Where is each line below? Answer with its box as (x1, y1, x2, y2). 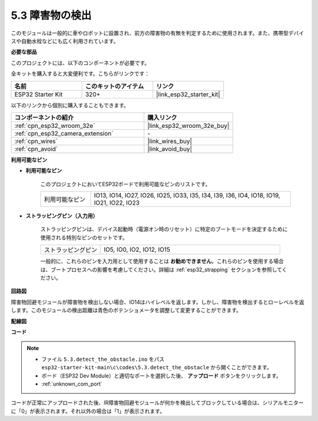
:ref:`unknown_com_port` (41, 380, 102, 387)
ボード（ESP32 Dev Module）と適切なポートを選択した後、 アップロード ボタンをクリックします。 (41, 372, 282, 379)
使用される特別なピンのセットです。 (40, 233, 128, 241)
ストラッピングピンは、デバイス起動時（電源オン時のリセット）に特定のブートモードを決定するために (40, 226, 288, 233)
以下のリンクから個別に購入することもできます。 (11, 101, 130, 108)
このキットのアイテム (85, 82, 144, 90)
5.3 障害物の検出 (11, 9, 92, 22)
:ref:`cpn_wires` (14, 137, 58, 145)
